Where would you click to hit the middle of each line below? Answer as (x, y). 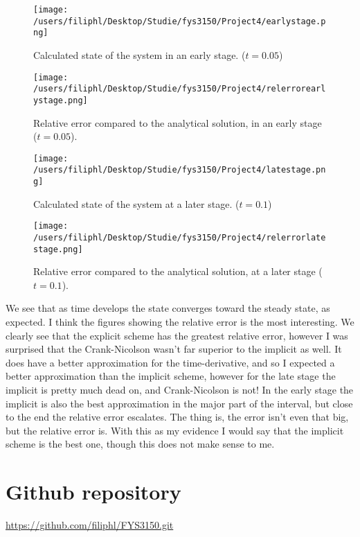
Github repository (93, 492)
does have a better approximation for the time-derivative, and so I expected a (170, 362)
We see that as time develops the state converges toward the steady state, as (168, 308)
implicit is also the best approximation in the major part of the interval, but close (179, 403)
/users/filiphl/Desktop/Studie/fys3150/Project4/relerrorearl (180, 89)
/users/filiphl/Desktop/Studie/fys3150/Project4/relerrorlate (180, 237)
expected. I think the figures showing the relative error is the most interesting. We (180, 322)
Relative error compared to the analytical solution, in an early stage (178, 122)
